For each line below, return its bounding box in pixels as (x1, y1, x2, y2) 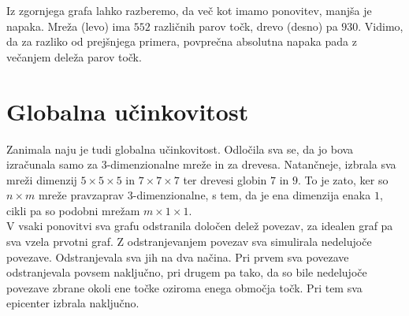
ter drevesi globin (183, 171, 267, 188)
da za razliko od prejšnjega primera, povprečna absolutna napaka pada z (6, 33, 357, 50)
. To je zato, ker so (298, 171, 389, 188)
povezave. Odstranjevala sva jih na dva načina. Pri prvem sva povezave (6, 248, 349, 265)
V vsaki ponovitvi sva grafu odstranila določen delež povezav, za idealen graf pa (6, 217, 393, 234)
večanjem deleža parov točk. (6, 48, 142, 65)
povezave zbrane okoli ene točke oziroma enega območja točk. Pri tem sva (6, 279, 363, 296)
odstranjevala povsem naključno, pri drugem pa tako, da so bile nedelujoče (6, 264, 367, 281)
